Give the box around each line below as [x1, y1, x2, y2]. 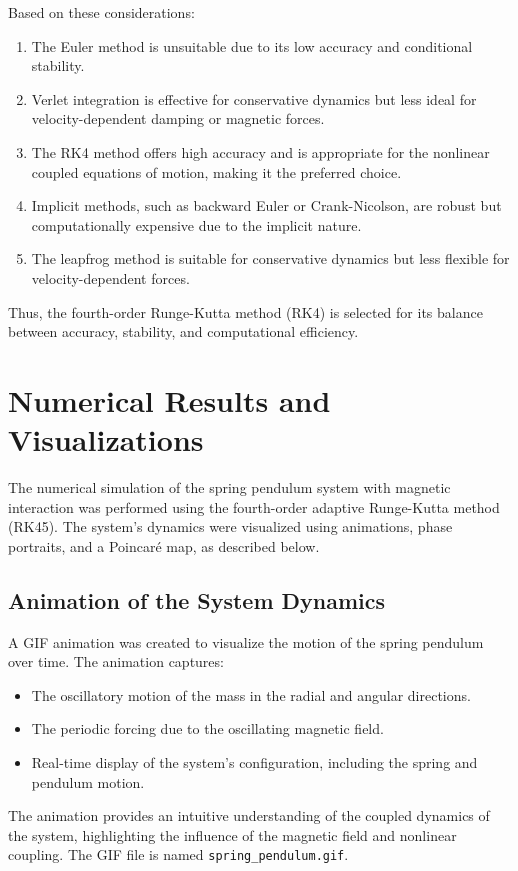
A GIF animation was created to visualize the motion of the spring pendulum [8, 631, 484, 652]
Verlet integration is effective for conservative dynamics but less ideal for [31, 88, 477, 109]
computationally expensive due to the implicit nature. [31, 214, 362, 235]
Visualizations [8, 419, 204, 460]
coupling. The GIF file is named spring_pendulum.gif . [8, 844, 349, 865]
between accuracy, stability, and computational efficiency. [8, 321, 359, 342]
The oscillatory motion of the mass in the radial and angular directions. [31, 684, 471, 705]
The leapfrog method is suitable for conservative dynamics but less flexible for [31, 248, 510, 269]
